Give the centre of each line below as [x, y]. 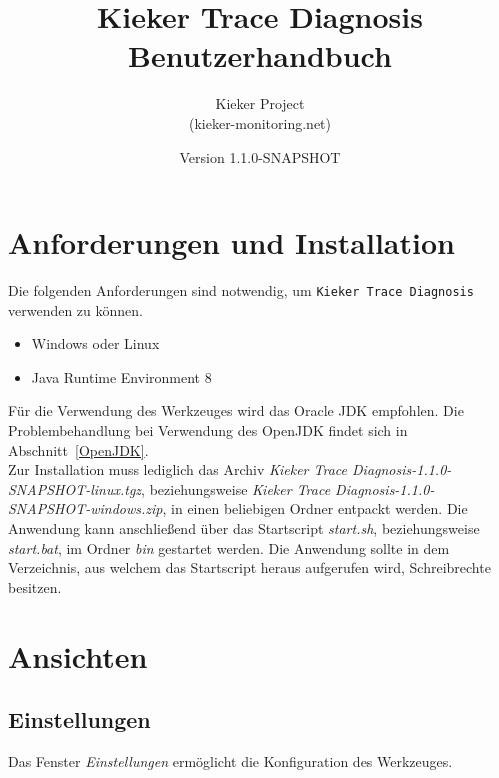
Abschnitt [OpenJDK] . [78, 449]
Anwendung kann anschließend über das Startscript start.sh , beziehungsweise [244, 528]
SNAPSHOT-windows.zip [85, 508]
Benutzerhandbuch [260, 55]
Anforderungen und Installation [231, 242]
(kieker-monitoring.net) [260, 122]
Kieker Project [260, 103]
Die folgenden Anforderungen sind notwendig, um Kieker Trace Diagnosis [241, 290]
